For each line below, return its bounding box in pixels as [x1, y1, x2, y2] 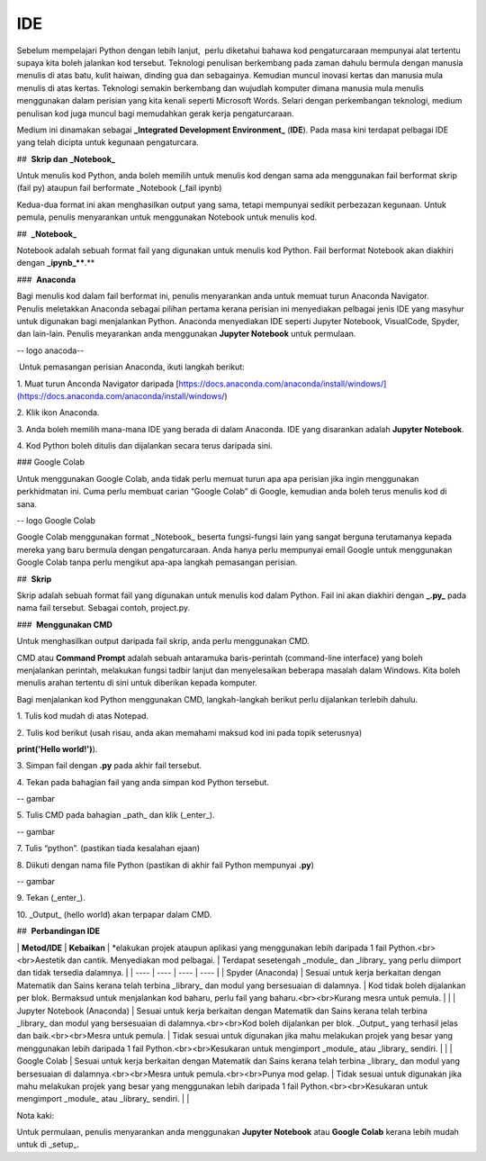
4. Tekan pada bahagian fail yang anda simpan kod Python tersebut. [16, 776, 270, 787]
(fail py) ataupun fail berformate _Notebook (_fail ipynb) [16, 183, 222, 194]
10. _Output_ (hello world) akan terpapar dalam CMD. [16, 909, 212, 920]
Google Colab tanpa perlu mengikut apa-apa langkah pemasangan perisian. [16, 557, 298, 567]
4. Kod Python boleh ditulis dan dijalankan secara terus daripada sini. [16, 440, 274, 451]
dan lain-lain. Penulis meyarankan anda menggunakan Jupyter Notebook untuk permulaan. [16, 329, 356, 340]
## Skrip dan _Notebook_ [16, 153, 116, 164]
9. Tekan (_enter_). [16, 893, 85, 903]
